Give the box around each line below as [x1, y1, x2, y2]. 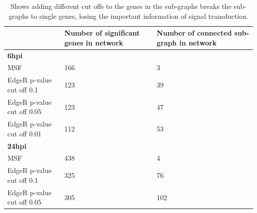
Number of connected [157, 28, 232, 38]
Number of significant [64, 28, 140, 38]
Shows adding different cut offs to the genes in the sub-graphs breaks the [10, 1, 232, 11]
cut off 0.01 [7, 128, 42, 138]
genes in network [64, 37, 124, 47]
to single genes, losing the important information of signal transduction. [31, 10, 249, 21]
